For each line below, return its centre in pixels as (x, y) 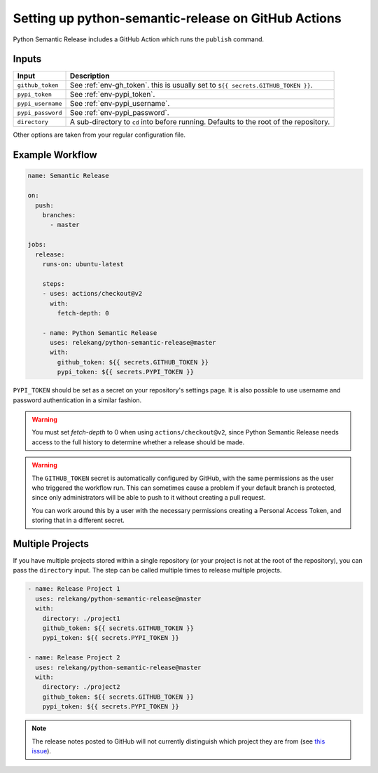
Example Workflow (55, 155)
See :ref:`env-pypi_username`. (120, 104)
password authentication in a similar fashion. (77, 400)
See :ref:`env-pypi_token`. (112, 95)
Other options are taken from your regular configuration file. (99, 135)
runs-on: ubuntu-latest (83, 264)
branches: (59, 215)
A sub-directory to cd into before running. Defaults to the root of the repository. (200, 122)
